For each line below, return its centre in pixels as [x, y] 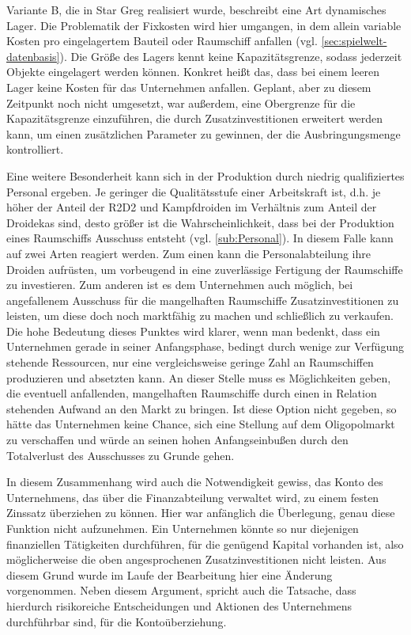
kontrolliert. [35, 149]
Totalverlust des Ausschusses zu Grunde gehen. [121, 455]
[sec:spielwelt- [354, 41]
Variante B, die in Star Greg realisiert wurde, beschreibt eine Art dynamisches [196, 10]
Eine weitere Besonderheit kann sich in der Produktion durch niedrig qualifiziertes [205, 175]
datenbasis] [33, 56]
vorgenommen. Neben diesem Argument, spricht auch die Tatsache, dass [181, 590]
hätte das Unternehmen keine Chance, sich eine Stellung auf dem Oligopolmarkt [201, 424]
